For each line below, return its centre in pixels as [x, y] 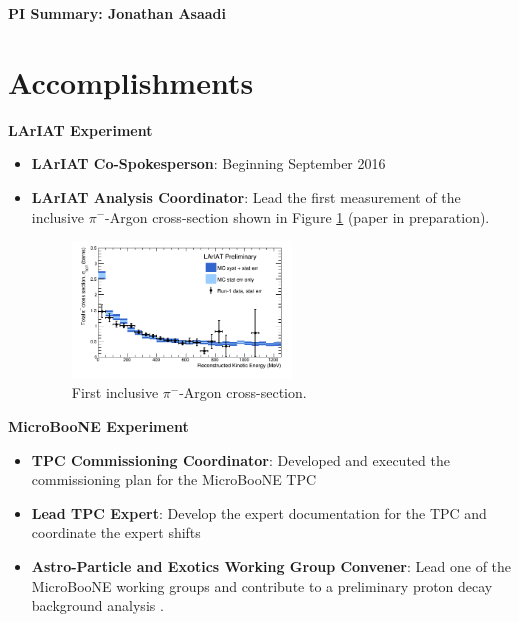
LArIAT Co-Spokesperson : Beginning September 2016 [208, 163]
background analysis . [97, 605]
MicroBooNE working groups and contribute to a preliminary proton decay [262, 585]
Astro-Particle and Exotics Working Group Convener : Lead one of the [271, 566]
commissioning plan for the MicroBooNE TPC [174, 479]
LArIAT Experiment [80, 129]
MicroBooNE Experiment [98, 426]
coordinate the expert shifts [116, 532]
